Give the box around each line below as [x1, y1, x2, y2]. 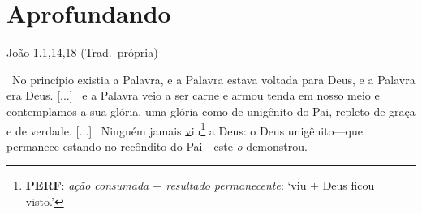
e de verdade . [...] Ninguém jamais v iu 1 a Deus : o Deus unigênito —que [6, 119, 364, 139]
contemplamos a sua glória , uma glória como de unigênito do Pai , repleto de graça [6, 102, 416, 119]
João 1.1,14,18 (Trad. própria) [6, 44, 158, 61]
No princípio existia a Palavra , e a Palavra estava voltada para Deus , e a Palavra [11, 71, 416, 88]
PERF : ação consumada [25, 177, 149, 194]
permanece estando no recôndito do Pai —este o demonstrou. [6, 137, 308, 154]
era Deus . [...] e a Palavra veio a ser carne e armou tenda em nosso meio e [6, 87, 380, 104]
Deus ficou [322, 177, 375, 194]
